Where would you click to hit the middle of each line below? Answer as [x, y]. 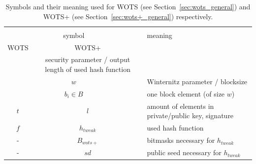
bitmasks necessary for [181, 140]
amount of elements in [180, 106]
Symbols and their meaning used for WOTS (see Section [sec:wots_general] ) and [128, 6]
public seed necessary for [184, 152]
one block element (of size [186, 93]
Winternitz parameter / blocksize [197, 81]
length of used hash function [88, 69]
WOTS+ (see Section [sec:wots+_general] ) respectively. [128, 16]
